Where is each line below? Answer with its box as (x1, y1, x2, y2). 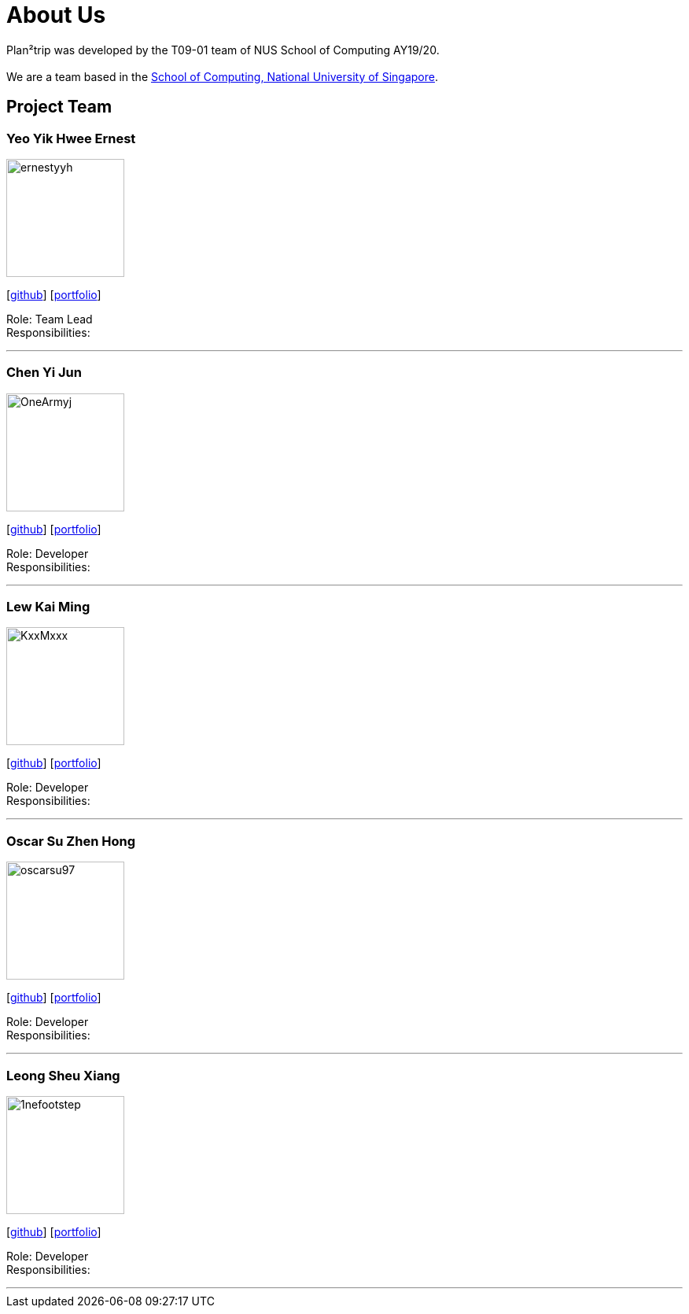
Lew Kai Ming (6, 599, 90, 615)
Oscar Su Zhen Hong (6, 832, 135, 849)
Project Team (6, 97, 112, 117)
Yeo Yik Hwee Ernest (6, 130, 136, 146)
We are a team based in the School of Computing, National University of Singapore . (6, 69, 439, 83)
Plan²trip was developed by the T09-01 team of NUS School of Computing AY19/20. (6, 42, 440, 57)
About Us (6, 2, 106, 28)
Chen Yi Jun (6, 364, 82, 381)
